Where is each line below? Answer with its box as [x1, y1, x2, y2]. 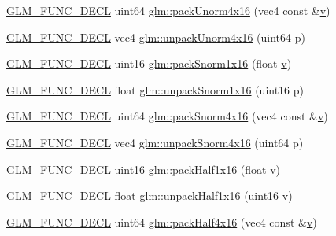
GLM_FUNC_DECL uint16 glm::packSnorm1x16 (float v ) [6, 55, 292, 72]
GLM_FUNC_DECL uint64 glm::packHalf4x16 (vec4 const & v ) [6, 213, 317, 230]
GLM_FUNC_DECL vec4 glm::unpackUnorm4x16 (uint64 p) [6, 28, 305, 45]
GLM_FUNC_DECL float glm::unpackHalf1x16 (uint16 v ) [6, 187, 293, 204]
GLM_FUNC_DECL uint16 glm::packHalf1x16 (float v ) [6, 160, 281, 177]
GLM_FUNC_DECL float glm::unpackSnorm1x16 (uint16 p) [6, 81, 305, 98]
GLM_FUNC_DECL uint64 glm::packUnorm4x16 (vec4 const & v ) [6, 2, 330, 18]
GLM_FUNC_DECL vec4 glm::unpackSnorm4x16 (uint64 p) [6, 134, 304, 150]
